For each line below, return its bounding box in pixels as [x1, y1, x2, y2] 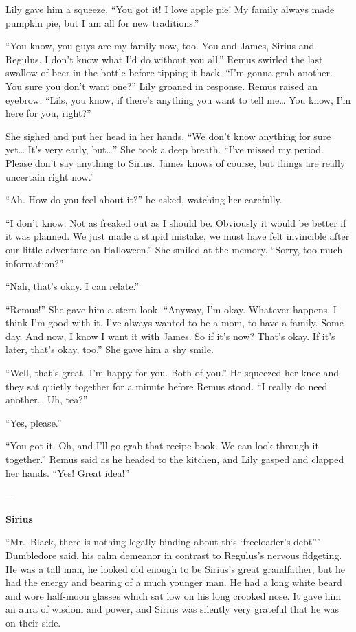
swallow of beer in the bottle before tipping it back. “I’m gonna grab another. [5, 65, 333, 80]
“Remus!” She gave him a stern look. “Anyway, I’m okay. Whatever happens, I [5, 302, 337, 316]
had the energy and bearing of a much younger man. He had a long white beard [5, 575, 342, 589]
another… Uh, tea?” [5, 392, 88, 407]
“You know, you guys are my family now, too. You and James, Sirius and [5, 38, 315, 53]
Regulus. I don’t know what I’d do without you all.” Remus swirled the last [5, 52, 323, 66]
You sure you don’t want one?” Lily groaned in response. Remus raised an [5, 78, 318, 93]
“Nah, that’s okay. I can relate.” [5, 279, 140, 293]
